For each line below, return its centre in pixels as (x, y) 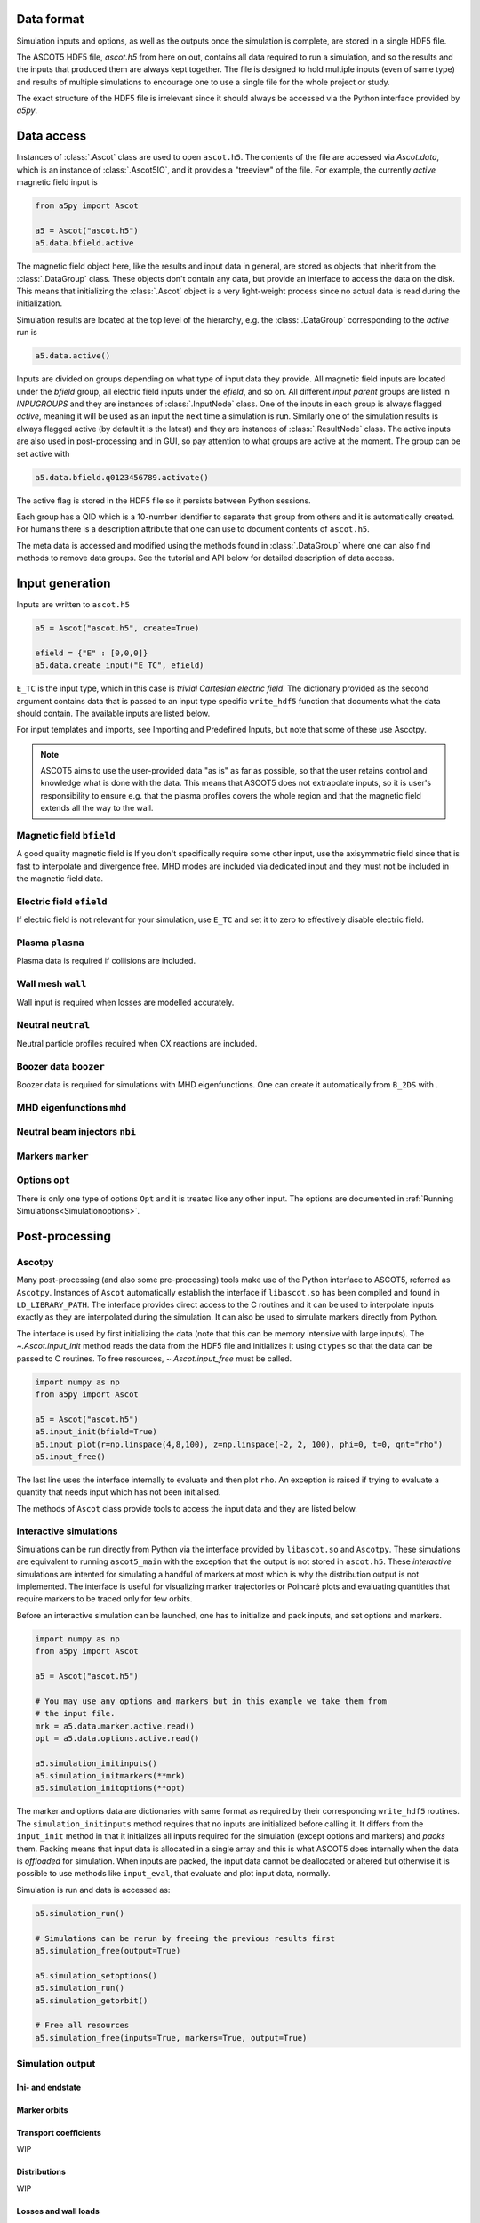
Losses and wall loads (58, 2211)
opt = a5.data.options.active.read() (117, 1738)
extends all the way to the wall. (97, 808)
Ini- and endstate (49, 2087)
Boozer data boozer (61, 1066)
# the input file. (75, 1713)
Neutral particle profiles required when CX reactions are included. (137, 1043)
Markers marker (52, 1156)
